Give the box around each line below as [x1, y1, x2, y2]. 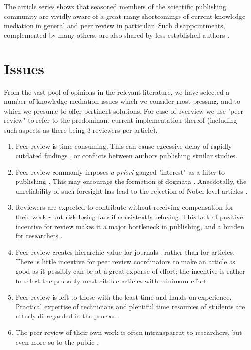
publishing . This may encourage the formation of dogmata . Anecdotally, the [15, 176, 247, 186]
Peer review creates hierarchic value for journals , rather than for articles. [15, 247, 234, 257]
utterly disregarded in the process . [15, 311, 120, 321]
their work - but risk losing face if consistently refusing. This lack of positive [15, 212, 243, 222]
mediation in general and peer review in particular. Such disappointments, [4, 20, 225, 31]
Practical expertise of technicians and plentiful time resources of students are [15, 301, 245, 311]
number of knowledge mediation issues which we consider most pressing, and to [4, 96, 240, 106]
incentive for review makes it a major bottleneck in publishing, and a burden [15, 221, 244, 231]
